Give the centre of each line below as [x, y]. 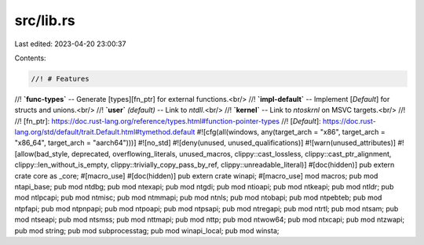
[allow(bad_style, [42, 153]
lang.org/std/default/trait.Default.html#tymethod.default [105, 132]
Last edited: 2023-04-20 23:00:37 [70, 44]
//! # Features [60, 79]
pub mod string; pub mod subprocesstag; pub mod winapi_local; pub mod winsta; [147, 230]
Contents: [30, 58]
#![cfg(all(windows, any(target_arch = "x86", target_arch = [291, 132]
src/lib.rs [45, 20]
